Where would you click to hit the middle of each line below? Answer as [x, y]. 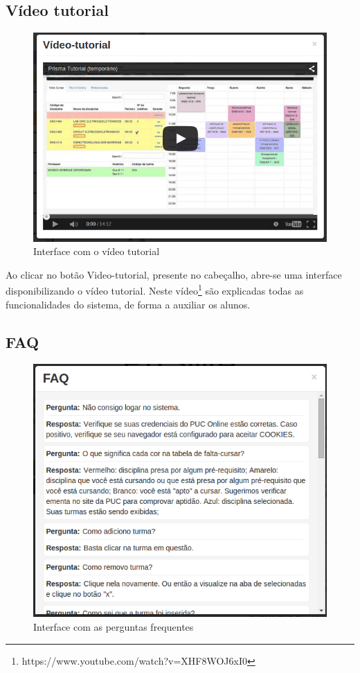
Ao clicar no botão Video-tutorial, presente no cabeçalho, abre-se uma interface [174, 274]
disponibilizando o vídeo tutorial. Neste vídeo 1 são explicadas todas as [155, 290]
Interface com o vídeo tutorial [97, 251]
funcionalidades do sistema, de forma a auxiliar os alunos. [128, 304]
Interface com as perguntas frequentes [114, 626]
